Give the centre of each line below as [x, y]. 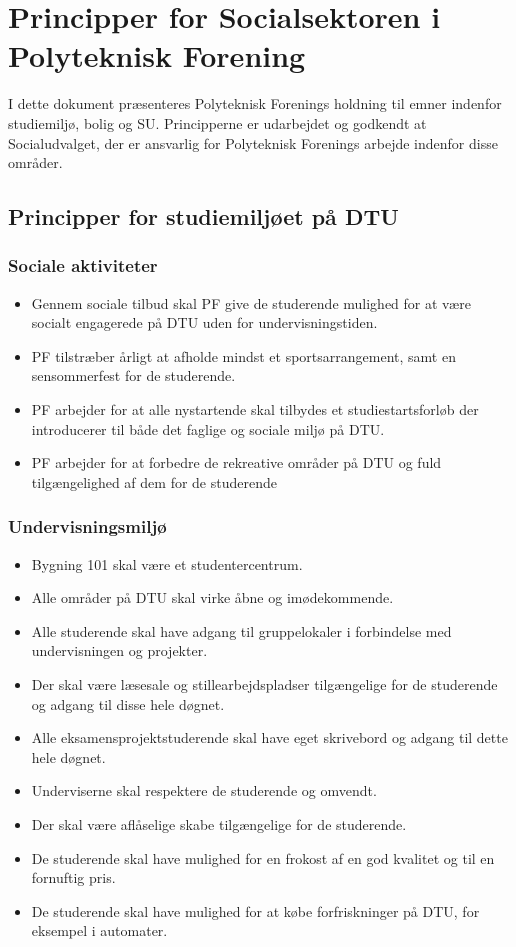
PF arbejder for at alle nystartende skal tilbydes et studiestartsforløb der [255, 409]
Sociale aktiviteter [83, 265]
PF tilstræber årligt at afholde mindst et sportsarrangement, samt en [243, 355]
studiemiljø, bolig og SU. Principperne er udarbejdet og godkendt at [217, 122]
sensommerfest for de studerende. [133, 375]
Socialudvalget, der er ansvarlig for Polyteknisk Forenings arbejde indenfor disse [253, 142]
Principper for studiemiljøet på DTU [203, 216]
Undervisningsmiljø [87, 526]
